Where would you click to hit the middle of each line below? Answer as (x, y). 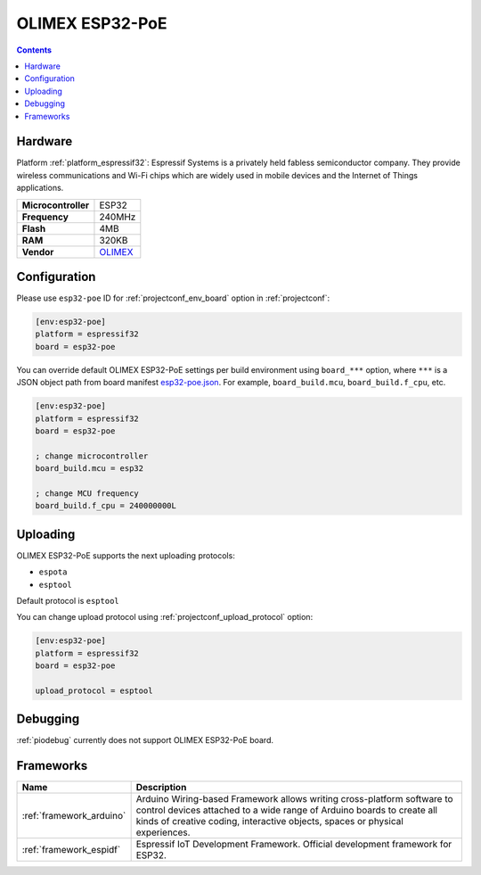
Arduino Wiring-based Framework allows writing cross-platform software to (294, 799)
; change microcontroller (92, 456)
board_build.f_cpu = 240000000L (106, 506)
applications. (40, 188)
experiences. (163, 832)
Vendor (38, 252)
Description (161, 788)
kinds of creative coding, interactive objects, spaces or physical (270, 821)
